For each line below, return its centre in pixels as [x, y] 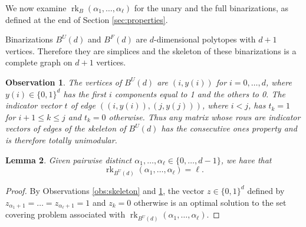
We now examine [36, 8]
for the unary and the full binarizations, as [211, 8]
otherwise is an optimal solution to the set [210, 202]
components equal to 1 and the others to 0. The [200, 93]
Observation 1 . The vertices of [64, 82]
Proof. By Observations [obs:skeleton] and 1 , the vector [105, 190]
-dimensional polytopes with [205, 39]
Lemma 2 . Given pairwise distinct [69, 159]
